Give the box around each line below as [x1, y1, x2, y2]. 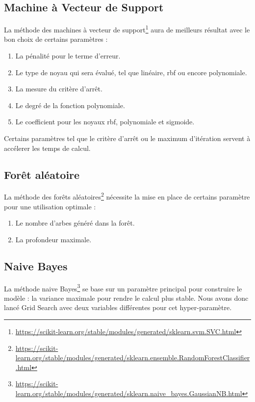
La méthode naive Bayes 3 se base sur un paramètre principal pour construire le [4, 282, 242, 293]
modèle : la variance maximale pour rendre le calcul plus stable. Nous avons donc [4, 292, 249, 303]
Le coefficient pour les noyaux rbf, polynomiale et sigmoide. [15, 116, 195, 127]
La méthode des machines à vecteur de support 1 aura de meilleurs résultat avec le [4, 23, 250, 34]
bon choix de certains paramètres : [4, 34, 108, 44]
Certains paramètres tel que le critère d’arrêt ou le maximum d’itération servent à [4, 133, 251, 144]
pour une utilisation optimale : [4, 201, 96, 211]
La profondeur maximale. [15, 234, 92, 244]
